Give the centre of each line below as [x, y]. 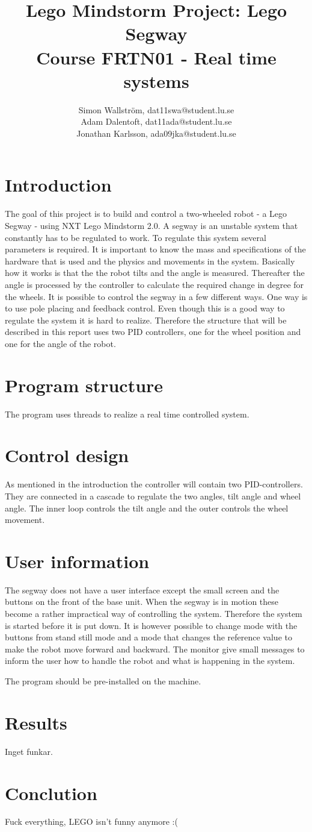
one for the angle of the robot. [60, 343]
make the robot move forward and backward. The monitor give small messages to [155, 649]
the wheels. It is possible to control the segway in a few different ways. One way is [156, 296]
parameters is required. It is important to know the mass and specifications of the [155, 249]
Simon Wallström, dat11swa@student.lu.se [156, 109]
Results [36, 722]
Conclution [51, 793]
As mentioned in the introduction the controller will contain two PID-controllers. [154, 484]
